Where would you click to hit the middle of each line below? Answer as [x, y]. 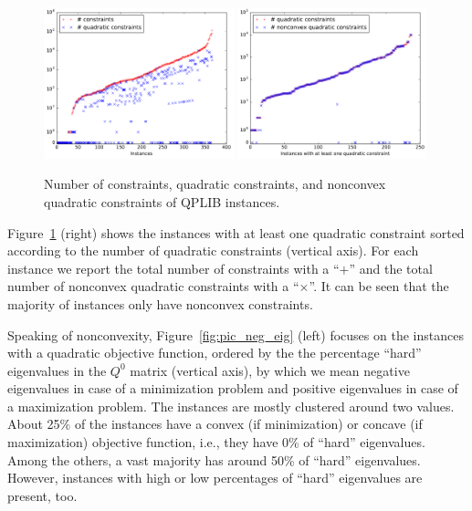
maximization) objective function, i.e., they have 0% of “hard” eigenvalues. [216, 442]
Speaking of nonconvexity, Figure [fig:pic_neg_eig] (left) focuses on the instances [236, 334]
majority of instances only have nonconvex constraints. [160, 303]
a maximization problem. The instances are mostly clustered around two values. [231, 406]
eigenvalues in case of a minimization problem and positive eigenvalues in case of [233, 388]
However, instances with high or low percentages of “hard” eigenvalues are [215, 478]
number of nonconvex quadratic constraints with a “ [153, 286]
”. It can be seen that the [379, 286]
